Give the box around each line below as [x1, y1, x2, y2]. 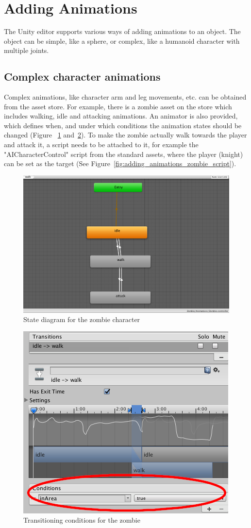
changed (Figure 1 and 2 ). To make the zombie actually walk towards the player [4, 130, 247, 140]
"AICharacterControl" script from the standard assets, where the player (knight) [4, 149, 243, 159]
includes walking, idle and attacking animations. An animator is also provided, [4, 111, 238, 121]
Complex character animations [4, 69, 161, 84]
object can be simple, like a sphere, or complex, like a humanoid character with [4, 35, 240, 46]
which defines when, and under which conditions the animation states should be [4, 120, 242, 130]
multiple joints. [4, 45, 49, 55]
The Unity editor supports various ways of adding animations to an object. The [4, 26, 241, 36]
